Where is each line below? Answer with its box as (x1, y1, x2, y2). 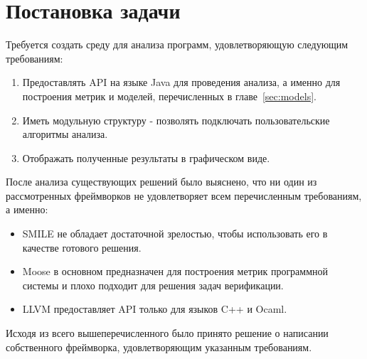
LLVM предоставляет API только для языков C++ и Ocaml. (22, 301, 287, 316)
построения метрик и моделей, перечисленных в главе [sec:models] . (22, 88, 317, 103)
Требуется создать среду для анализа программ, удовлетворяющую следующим (6, 37, 349, 52)
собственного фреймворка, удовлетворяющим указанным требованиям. (6, 339, 312, 354)
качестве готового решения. (22, 240, 142, 254)
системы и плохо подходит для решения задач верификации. (22, 277, 284, 292)
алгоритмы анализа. (22, 127, 108, 141)
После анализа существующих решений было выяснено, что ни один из (6, 174, 317, 189)
